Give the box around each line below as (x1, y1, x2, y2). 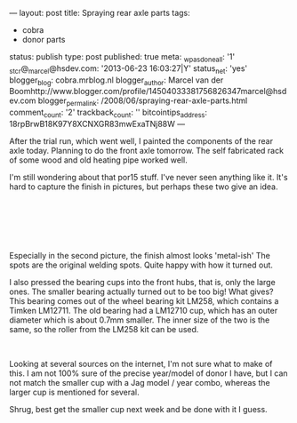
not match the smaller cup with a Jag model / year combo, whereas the (9, 377, 270, 387)
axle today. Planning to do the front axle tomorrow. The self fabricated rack (9, 145, 285, 156)
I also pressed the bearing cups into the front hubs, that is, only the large (9, 276, 276, 287)
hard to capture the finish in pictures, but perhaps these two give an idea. (9, 181, 278, 192)
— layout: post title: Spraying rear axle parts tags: (9, 8, 191, 18)
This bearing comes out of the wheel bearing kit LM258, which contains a (9, 295, 279, 306)
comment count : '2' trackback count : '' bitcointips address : (9, 107, 207, 119)
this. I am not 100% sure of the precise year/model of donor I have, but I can (9, 368, 288, 379)
